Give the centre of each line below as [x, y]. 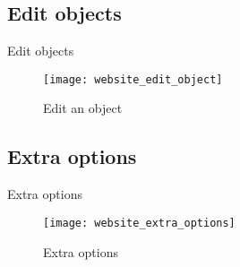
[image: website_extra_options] [139, 223]
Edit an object [83, 108]
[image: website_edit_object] [133, 79]
